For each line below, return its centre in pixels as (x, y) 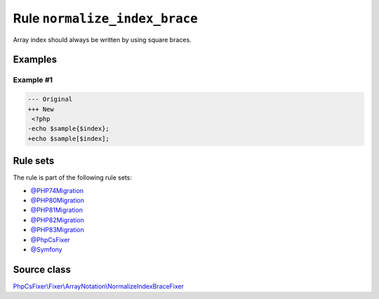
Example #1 (33, 80)
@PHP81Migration (57, 210)
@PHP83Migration (57, 230)
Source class (42, 269)
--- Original (50, 99)
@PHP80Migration (57, 200)
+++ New (41, 109)
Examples (35, 60)
